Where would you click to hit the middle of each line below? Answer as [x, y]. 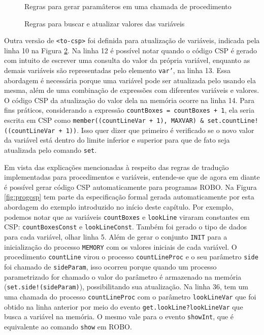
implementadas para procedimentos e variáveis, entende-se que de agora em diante [132, 177]
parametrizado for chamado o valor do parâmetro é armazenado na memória [123, 276]
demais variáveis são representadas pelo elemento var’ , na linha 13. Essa [117, 70]
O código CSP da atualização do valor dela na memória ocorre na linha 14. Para [129, 100]
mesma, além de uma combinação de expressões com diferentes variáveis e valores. [132, 90]
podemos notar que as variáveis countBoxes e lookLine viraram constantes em [127, 216]
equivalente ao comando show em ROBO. [68, 326]
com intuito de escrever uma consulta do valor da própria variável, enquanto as [127, 60]
